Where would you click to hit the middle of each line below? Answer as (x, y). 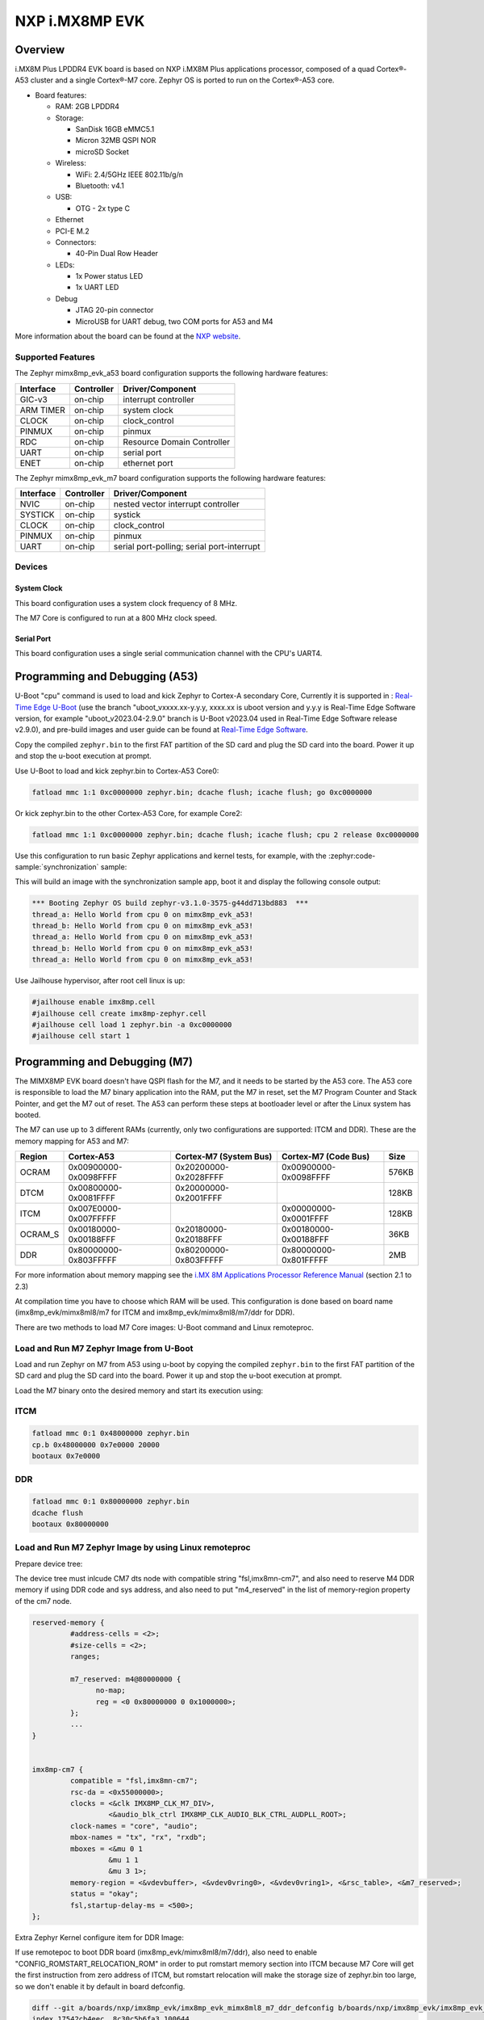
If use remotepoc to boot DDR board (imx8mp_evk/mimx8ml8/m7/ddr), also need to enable (166, 1952)
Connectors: (76, 242)
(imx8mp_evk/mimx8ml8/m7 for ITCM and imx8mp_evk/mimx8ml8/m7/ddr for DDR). (155, 1312)
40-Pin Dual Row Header (117, 254)
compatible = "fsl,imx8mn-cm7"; (134, 1781)
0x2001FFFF (198, 1198)
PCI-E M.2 (72, 231)
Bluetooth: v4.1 (100, 185)
